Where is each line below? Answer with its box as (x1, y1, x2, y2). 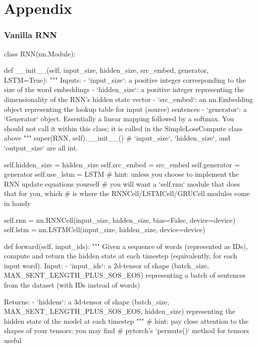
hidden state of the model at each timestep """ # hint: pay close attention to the (4, 315, 249, 326)
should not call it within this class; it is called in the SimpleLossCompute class (4, 123, 243, 133)
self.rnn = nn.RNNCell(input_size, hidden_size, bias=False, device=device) (4, 214, 236, 225)
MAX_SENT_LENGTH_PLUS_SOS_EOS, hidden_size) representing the (4, 306, 235, 316)
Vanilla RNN (4, 29, 57, 41)
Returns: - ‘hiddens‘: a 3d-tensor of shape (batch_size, (4, 296, 169, 306)
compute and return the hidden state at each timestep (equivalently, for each (4, 250, 237, 261)
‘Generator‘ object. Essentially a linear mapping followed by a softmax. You (4, 113, 234, 124)
